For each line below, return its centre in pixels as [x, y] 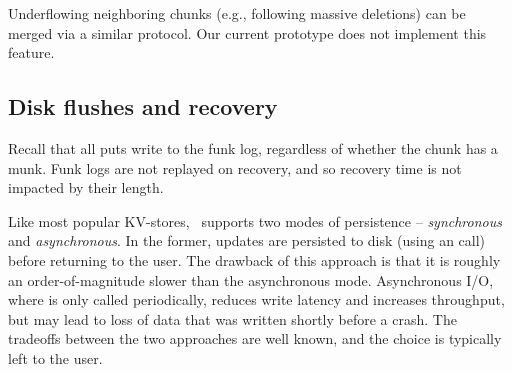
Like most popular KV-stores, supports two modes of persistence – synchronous [255, 220]
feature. [31, 52]
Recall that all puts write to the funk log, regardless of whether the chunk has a [253, 147]
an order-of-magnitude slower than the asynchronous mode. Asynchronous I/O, [251, 279]
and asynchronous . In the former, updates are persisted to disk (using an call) [247, 240]
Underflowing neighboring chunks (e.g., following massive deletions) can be [237, 13]
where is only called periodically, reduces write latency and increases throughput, [256, 299]
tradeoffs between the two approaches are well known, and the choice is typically [255, 338]
